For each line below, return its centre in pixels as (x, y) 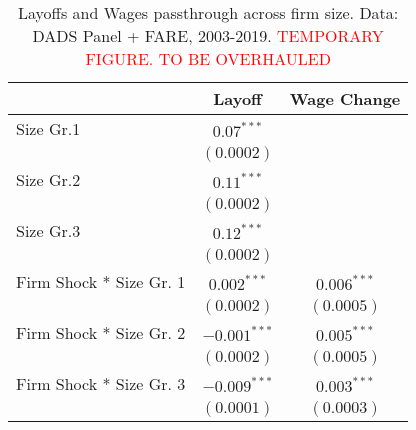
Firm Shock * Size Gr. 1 (101, 281)
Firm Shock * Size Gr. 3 (101, 383)
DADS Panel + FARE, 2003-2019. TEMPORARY (208, 35)
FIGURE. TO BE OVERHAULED (208, 58)
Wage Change (345, 98)
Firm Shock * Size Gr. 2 (101, 332)
